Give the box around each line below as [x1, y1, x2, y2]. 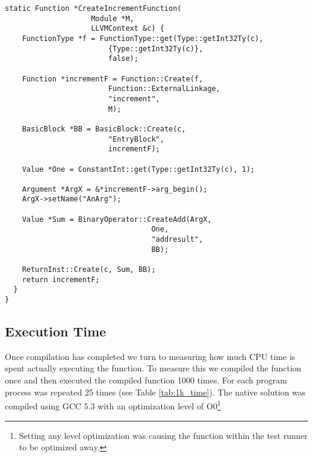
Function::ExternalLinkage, [108, 84, 220, 93]
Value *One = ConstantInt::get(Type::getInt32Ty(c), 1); [22, 165, 255, 174]
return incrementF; [22, 275, 100, 284]
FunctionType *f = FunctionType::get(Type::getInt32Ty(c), [22, 34, 264, 43]
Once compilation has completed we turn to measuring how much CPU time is [5, 350, 296, 362]
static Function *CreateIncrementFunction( [5, 4, 182, 13]
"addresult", [151, 235, 203, 244]
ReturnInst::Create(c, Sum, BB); [22, 265, 156, 274]
